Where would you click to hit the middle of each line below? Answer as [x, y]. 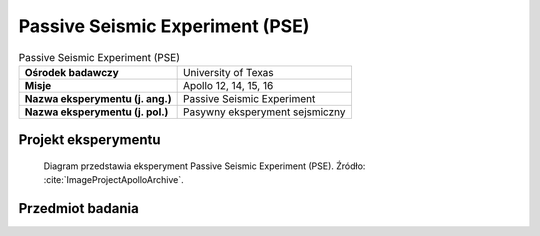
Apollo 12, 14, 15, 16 [228, 85]
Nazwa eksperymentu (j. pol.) [96, 112]
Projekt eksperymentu [89, 140]
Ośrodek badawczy [71, 72]
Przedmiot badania [78, 208]
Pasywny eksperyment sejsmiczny [264, 112]
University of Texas [228, 72]
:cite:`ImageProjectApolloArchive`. [113, 180]
